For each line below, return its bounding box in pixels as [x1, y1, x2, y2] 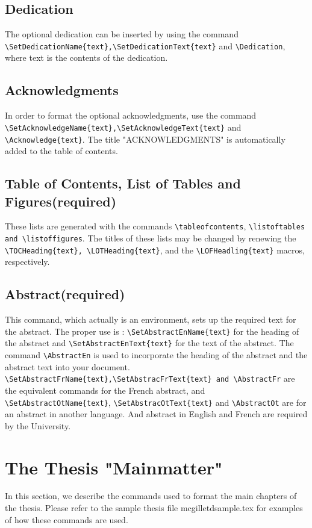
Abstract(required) [5, 285, 125, 303]
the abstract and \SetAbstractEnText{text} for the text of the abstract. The [5, 337, 294, 349]
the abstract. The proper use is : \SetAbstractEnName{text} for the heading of [5, 325, 299, 337]
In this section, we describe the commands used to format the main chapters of [5, 489, 297, 502]
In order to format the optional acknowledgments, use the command [5, 109, 257, 122]
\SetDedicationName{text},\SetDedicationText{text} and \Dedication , [5, 39, 285, 52]
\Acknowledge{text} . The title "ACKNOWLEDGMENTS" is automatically [5, 132, 285, 145]
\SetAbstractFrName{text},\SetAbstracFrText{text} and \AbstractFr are [5, 372, 295, 385]
